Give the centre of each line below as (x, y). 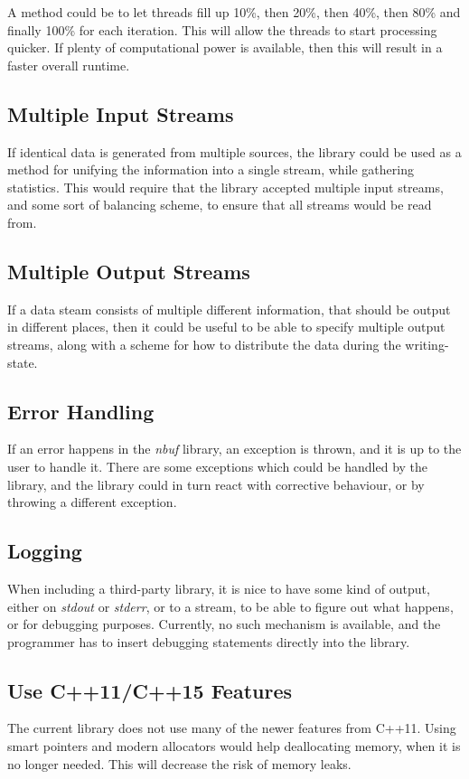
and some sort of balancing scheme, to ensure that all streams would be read (220, 205)
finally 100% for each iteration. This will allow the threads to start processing (222, 29)
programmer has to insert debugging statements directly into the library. (209, 641)
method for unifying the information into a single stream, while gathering (211, 169)
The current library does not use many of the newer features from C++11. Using (232, 728)
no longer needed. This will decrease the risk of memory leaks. (179, 763)
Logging (45, 551)
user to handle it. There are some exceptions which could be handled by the (218, 466)
